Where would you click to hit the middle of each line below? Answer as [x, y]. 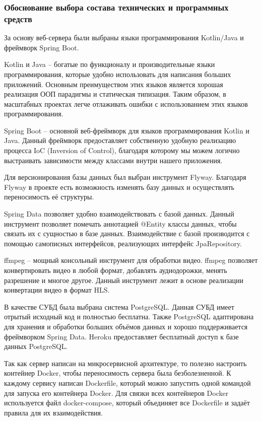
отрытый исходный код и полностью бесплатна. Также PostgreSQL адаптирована [129, 317]
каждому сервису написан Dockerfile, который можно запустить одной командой [127, 382]
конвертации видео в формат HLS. [57, 290]
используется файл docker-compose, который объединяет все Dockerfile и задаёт [127, 403]
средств [18, 18]
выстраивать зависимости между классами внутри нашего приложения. [113, 160]
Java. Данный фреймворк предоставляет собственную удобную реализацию [120, 140]
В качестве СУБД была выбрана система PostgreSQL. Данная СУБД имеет [119, 306]
